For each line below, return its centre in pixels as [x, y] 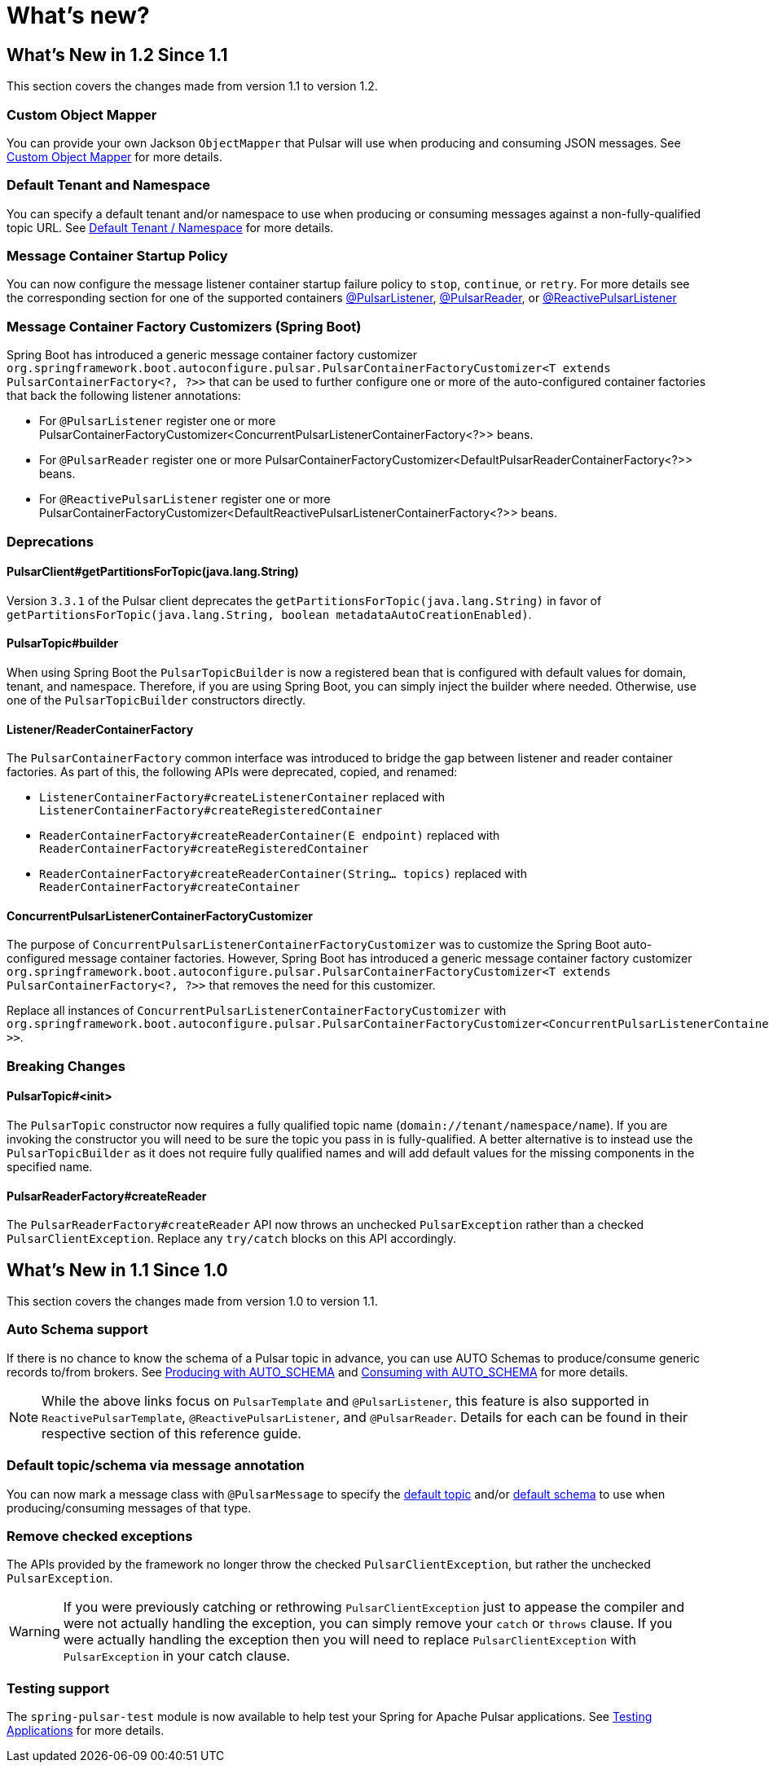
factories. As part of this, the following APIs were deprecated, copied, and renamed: [232, 772]
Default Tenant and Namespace [109, 185]
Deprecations [50, 541]
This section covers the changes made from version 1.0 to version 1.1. [192, 1302]
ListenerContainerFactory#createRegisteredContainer [211, 811]
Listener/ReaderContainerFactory [100, 729]
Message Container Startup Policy [117, 256]
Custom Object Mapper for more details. [114, 156]
